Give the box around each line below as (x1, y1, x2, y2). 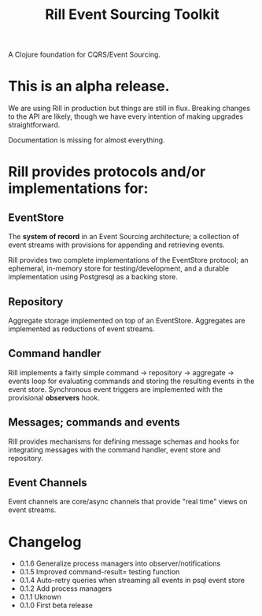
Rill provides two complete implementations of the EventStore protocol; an (8, 256, 249, 265)
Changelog (8, 533, 82, 551)
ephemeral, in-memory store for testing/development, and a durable (8, 264, 230, 273)
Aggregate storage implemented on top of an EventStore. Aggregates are (8, 315, 245, 325)
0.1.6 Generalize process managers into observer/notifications (19, 559, 221, 568)
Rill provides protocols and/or (8, 163, 206, 181)
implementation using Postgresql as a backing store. (8, 272, 179, 282)
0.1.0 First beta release (19, 600, 93, 610)
